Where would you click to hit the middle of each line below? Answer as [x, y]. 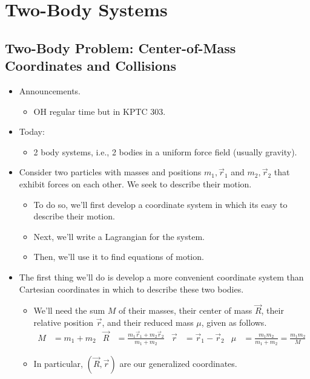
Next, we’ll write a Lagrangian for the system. [119, 236]
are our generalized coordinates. [178, 364]
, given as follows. [234, 322]
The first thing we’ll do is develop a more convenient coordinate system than [161, 277]
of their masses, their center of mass [186, 310]
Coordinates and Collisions [91, 66]
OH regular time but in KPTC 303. [100, 111]
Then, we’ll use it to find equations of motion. [119, 257]
